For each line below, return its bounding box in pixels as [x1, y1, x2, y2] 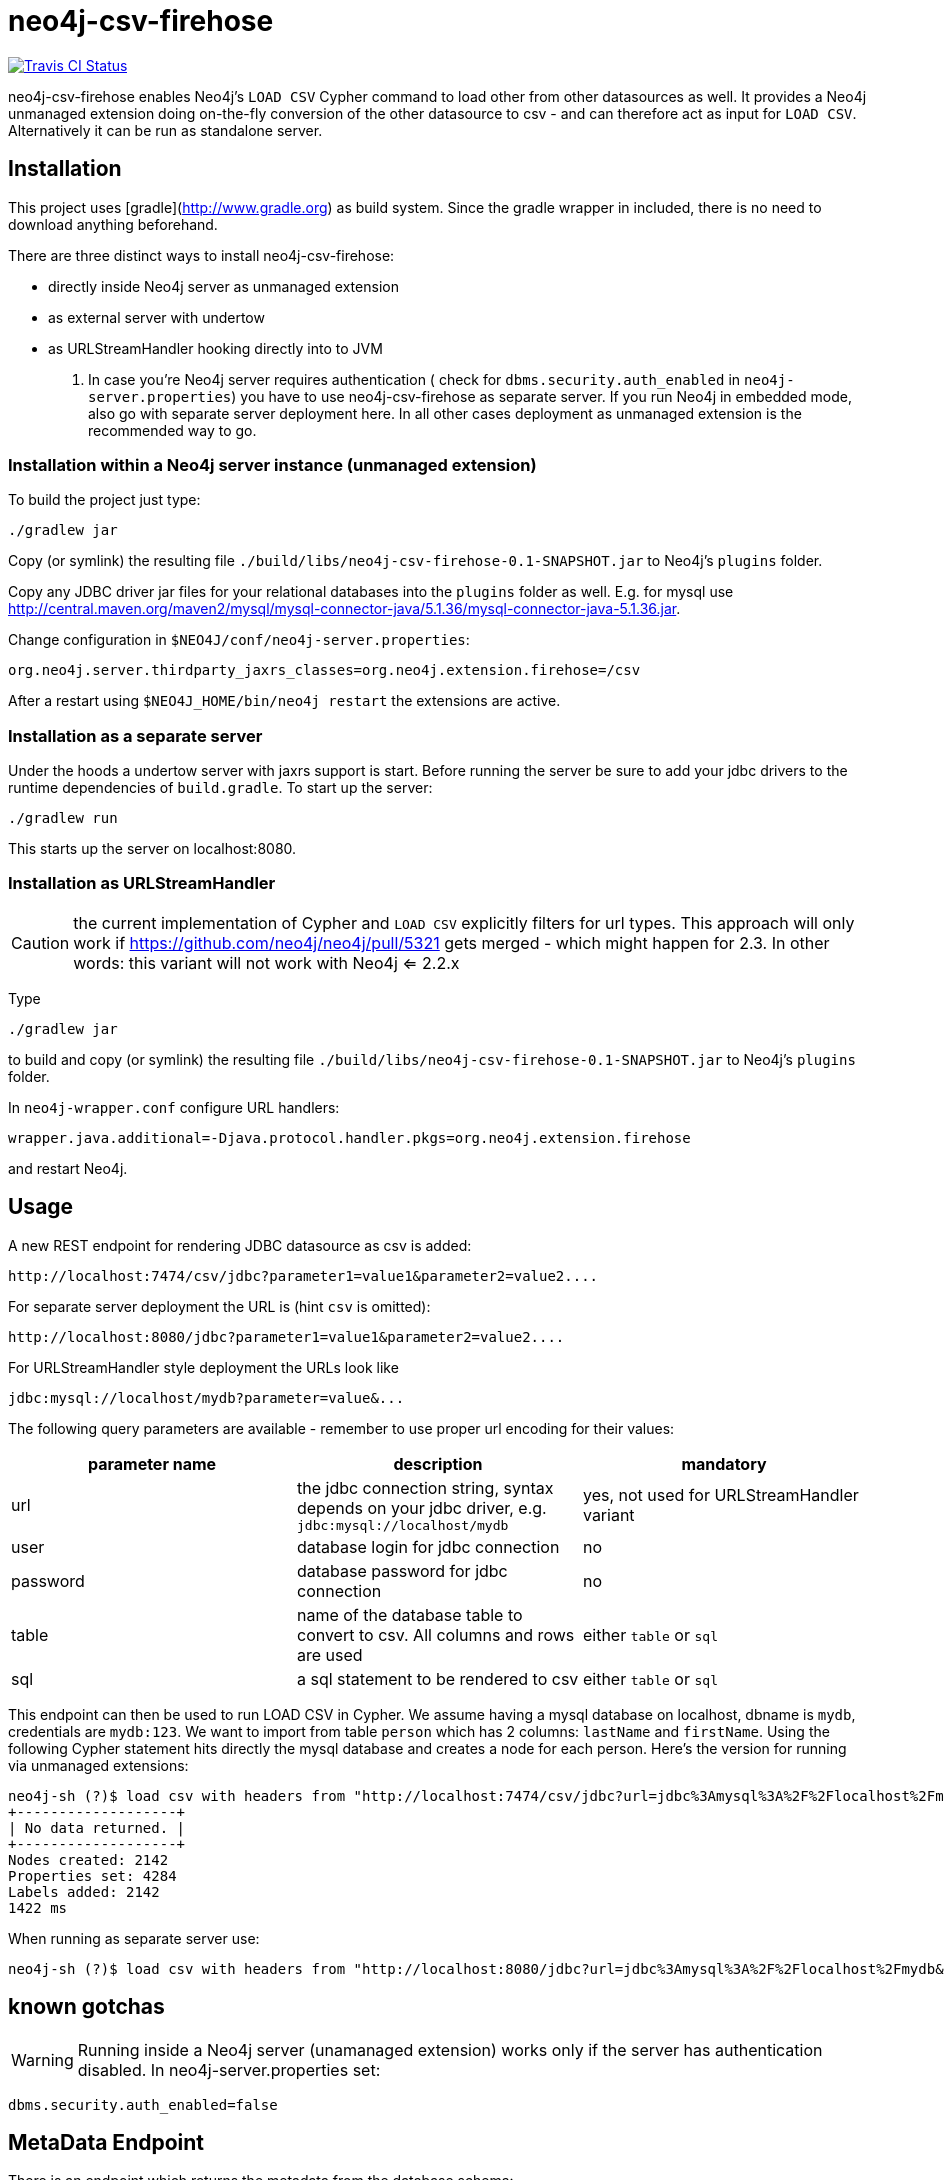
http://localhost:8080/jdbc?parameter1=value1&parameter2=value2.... [8, 1328, 565, 1345]
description [393, 1453, 483, 1474]
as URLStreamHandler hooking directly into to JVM [48, 339, 383, 357]
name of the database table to [296, 1604, 523, 1625]
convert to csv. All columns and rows [296, 1624, 575, 1645]
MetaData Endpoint [8, 2129, 205, 2155]
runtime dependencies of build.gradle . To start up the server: [8, 779, 433, 797]
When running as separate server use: [8, 1929, 260, 1947]
